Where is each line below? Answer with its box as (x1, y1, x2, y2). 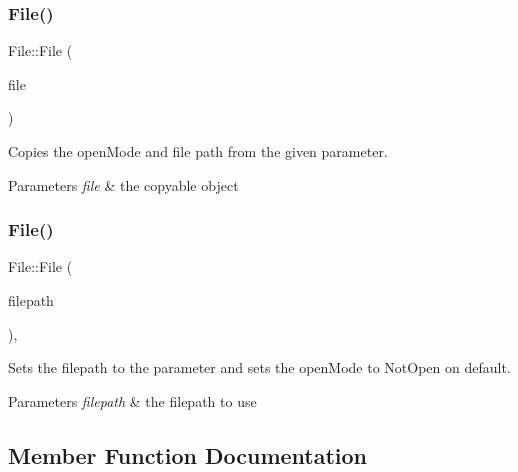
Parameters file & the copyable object (8, 174, 239, 195)
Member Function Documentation (8, 439, 368, 470)
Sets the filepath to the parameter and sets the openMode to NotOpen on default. (8, 357, 511, 378)
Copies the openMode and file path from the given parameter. (8, 141, 388, 161)
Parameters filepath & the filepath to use (8, 390, 257, 411)
